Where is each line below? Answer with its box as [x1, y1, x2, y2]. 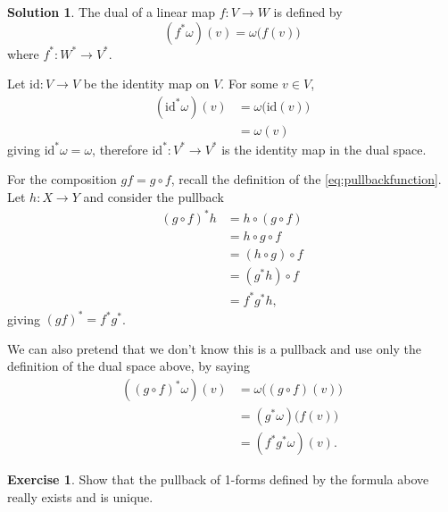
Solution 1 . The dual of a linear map [7, 3, 215, 21]
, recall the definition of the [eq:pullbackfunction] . [170, 170, 442, 189]
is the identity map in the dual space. [221, 139, 427, 158]
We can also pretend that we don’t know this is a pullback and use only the [7, 339, 421, 357]
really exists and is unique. [7, 487, 153, 506]
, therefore [92, 139, 148, 158]
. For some [220, 74, 278, 93]
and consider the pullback [83, 188, 224, 206]
